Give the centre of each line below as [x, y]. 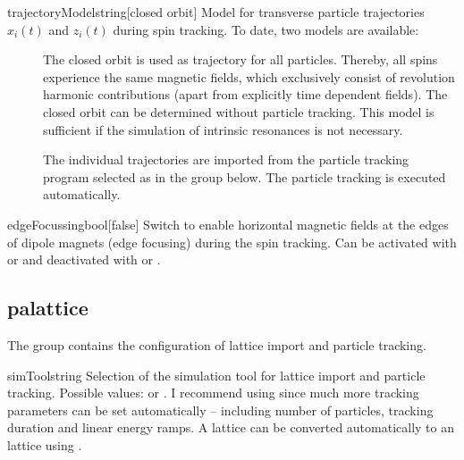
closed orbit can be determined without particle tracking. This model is [239, 111]
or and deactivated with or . [84, 259]
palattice [48, 308]
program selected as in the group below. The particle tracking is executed [245, 176]
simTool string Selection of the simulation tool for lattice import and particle [216, 375]
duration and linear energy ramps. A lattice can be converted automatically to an [231, 427]
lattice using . [45, 444]
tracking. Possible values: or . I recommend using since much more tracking [213, 393]
